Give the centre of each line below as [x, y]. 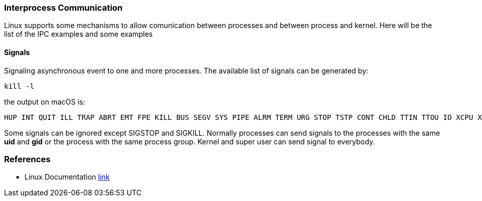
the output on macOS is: [45, 102]
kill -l [19, 86]
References [27, 159]
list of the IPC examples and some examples [79, 34]
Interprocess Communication [64, 8]
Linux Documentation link [67, 177]
